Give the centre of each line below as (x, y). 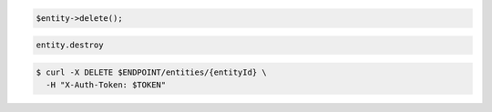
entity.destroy (70, 45)
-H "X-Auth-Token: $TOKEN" (106, 85)
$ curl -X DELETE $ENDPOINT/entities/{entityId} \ (152, 72)
